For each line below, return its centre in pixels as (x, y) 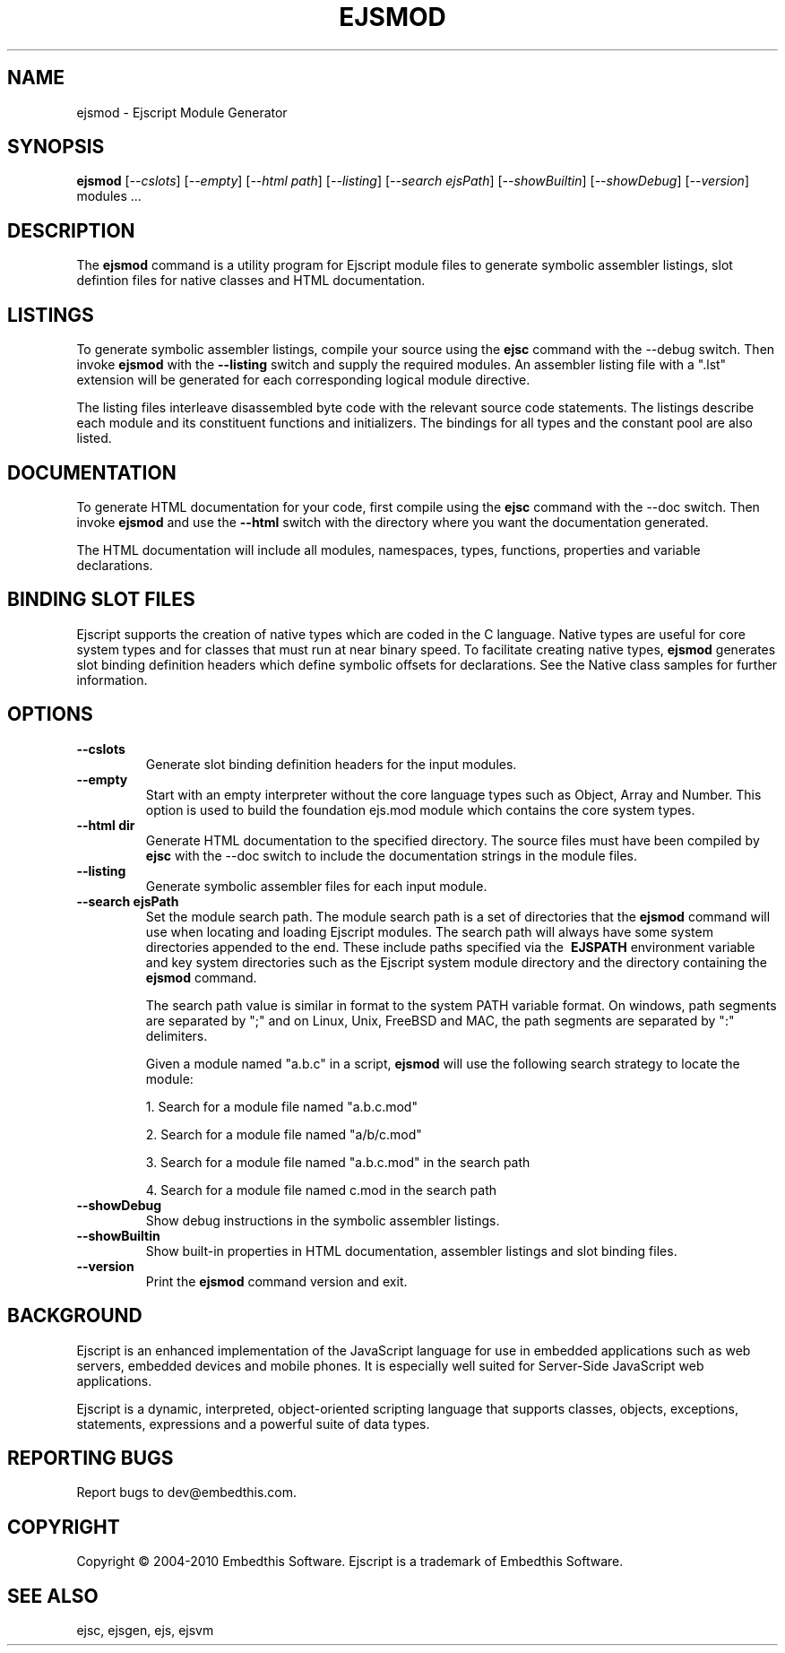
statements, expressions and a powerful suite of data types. (253, 1424)
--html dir (106, 825)
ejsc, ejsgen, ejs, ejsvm (145, 1631)
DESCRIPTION (71, 230)
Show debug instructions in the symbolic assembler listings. (323, 1220)
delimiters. (177, 1035)
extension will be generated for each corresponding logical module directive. (303, 380)
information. (112, 679)
